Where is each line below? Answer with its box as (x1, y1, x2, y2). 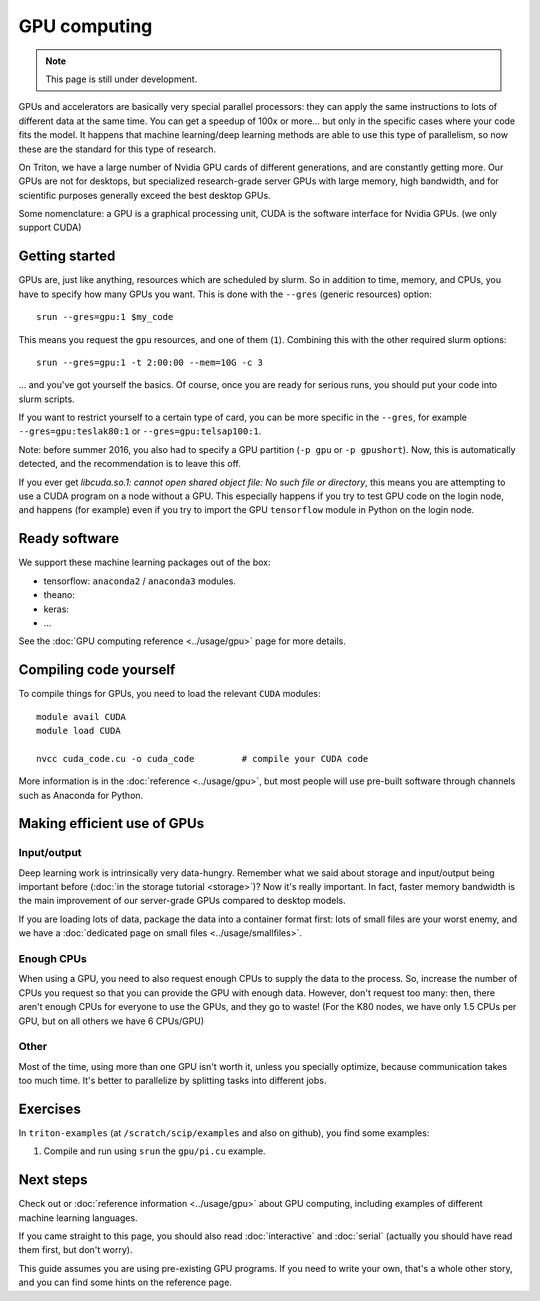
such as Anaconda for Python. (18, 789, 144, 801)
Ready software (18, 530, 120, 547)
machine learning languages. (18, 1211, 139, 1224)
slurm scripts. (18, 393, 75, 405)
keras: (43, 603, 70, 615)
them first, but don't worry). (18, 1244, 133, 1256)
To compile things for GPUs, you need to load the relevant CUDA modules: (18, 688, 321, 700)
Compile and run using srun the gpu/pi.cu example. (43, 1145, 266, 1157)
